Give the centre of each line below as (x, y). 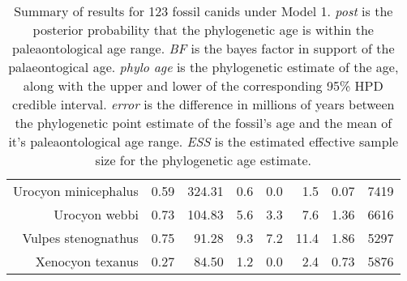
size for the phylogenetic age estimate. (203, 160)
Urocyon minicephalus (76, 191)
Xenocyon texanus (87, 261)
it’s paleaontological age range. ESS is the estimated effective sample (203, 141)
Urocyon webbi (96, 214)
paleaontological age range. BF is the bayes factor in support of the (203, 48)
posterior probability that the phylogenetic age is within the (203, 30)
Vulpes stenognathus (80, 238)
